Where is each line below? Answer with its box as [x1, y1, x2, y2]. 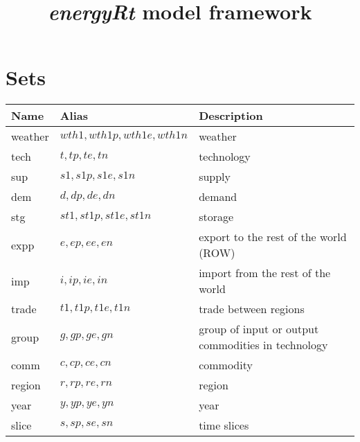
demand [199, 188, 237, 205]
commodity [199, 357, 253, 373]
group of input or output [199, 321, 319, 337]
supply [199, 168, 231, 185]
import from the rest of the [199, 265, 331, 281]
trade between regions [199, 301, 305, 317]
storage [199, 209, 234, 225]
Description [199, 107, 263, 124]
